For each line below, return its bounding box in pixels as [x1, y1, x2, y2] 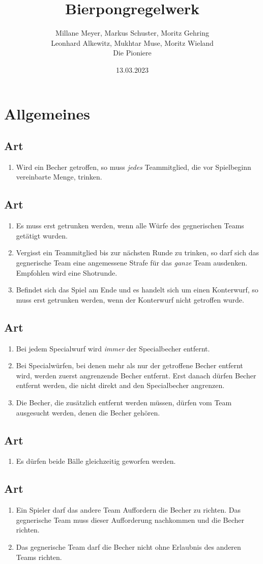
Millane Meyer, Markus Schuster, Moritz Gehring [55, 27, 209, 38]
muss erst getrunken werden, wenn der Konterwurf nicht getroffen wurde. [16, 294, 244, 305]
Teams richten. [16, 551, 62, 562]
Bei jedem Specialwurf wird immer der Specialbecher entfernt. [16, 343, 210, 353]
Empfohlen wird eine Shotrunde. [16, 267, 118, 278]
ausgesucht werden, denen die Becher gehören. [16, 407, 160, 418]
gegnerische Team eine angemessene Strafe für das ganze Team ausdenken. [16, 257, 248, 268]
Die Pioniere [113, 47, 152, 58]
